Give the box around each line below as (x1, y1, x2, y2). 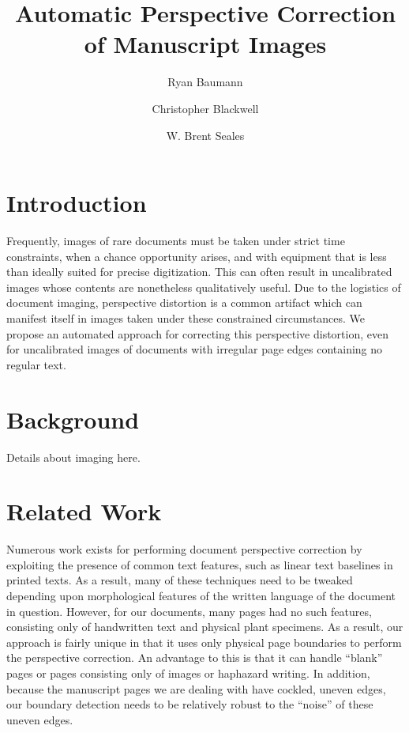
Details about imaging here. (6, 448, 141, 465)
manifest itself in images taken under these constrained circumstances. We (6, 310, 366, 326)
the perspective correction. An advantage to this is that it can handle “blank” (6, 649, 383, 666)
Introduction (6, 187, 147, 219)
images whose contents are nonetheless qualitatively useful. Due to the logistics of (6, 278, 401, 295)
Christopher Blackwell (152, 100, 259, 116)
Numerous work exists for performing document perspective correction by (6, 541, 362, 557)
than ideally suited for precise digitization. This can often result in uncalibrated (6, 263, 392, 280)
